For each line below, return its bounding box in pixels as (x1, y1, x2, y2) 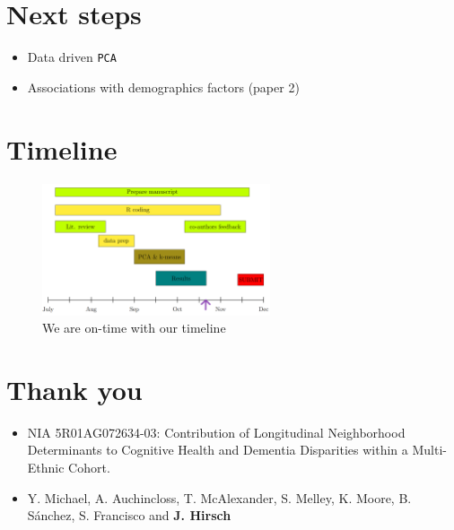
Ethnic (27, 458, 65, 477)
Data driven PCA (27, 48, 117, 66)
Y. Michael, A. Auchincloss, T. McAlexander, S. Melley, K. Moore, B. (27, 488, 412, 507)
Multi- (412, 440, 447, 459)
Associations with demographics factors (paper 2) (27, 77, 300, 96)
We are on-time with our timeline (42, 318, 226, 337)
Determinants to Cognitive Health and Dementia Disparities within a (27, 440, 408, 459)
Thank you (6, 370, 143, 407)
